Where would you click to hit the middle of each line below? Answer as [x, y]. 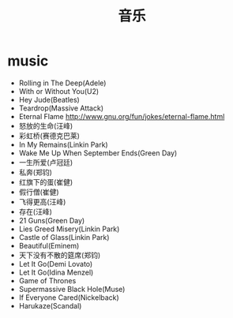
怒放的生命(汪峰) [46, 125]
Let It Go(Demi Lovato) [56, 264]
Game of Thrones [47, 280]
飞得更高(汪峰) [42, 201]
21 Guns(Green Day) [52, 220]
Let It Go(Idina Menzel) [56, 272]
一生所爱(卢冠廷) [46, 162]
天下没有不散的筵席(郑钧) [60, 255]
